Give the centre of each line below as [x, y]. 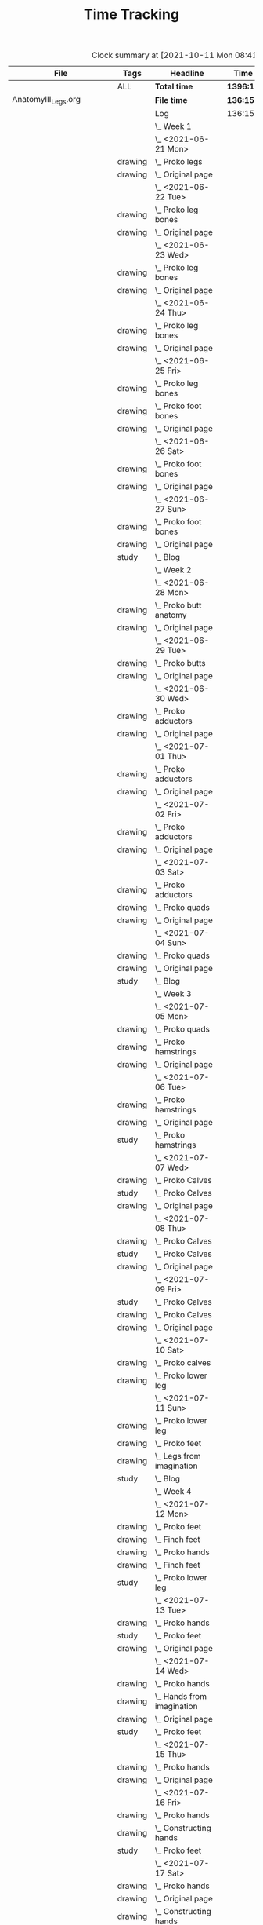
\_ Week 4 [173, 1492]
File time [171, 100]
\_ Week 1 [173, 126]
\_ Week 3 [173, 994]
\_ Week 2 [173, 570]
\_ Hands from [181, 1697]
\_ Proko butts [180, 663]
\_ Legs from [178, 1456]
